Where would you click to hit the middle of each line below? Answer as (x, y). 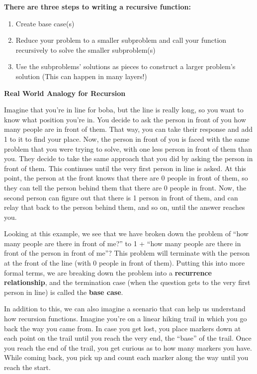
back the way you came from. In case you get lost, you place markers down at (123, 328)
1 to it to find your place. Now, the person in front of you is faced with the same (127, 139)
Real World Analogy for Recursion (65, 93)
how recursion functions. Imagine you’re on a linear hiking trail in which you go (126, 319)
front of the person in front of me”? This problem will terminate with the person (127, 253)
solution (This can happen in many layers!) (81, 76)
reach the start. (27, 367)
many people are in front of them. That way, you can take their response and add (128, 129)
